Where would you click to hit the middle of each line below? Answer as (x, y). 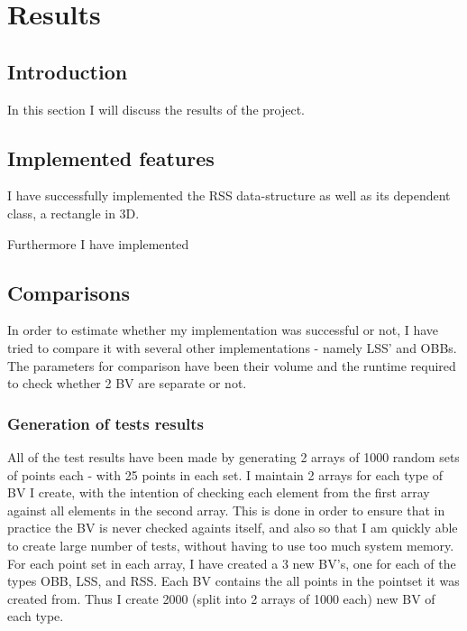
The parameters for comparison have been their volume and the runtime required (232, 365)
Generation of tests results (106, 423)
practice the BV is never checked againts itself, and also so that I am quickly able (233, 528)
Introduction (68, 71)
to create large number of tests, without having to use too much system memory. (231, 545)
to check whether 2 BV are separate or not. (127, 383)
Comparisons (69, 292)
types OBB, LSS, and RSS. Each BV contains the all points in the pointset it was (233, 581)
